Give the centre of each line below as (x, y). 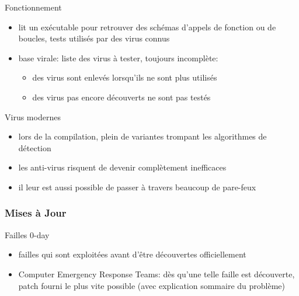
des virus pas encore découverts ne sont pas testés (121, 97)
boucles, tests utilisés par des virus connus (94, 38)
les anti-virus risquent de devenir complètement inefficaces (122, 167)
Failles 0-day (27, 234)
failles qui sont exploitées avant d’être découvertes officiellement (132, 254)
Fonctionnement (33, 7)
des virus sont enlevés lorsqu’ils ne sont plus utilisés (125, 77)
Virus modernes (33, 116)
